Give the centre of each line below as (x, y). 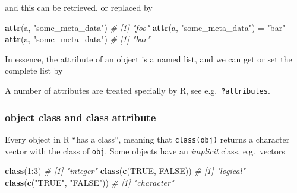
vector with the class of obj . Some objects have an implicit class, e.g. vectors (145, 151)
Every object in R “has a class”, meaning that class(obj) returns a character (147, 139)
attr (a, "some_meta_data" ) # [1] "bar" (78, 39)
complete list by (34, 70)
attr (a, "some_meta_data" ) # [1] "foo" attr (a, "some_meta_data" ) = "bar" (145, 27)
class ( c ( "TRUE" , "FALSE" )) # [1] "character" (89, 182)
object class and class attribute (80, 117)
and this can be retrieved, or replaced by (79, 7)
